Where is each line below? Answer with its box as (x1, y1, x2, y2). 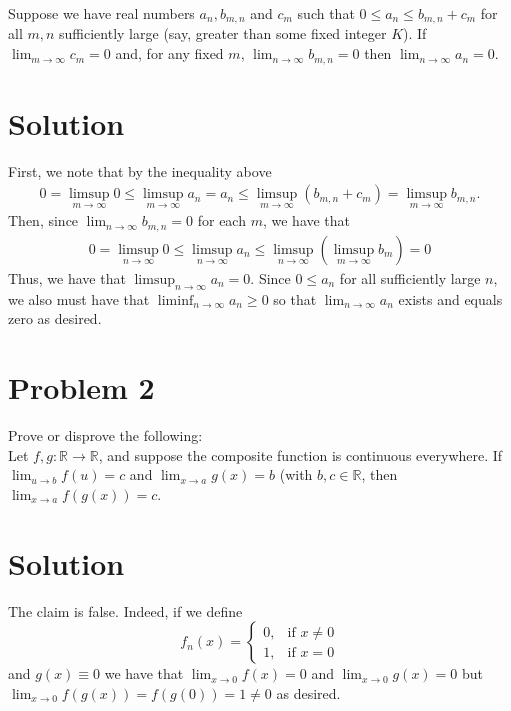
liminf (157, 293, 194, 308)
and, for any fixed (115, 43, 224, 64)
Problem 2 (8, 367, 155, 408)
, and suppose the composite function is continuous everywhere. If (98, 444, 503, 465)
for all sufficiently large (339, 267, 481, 288)
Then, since (8, 210, 79, 231)
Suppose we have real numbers (8, 3, 195, 23)
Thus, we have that (8, 267, 126, 288)
